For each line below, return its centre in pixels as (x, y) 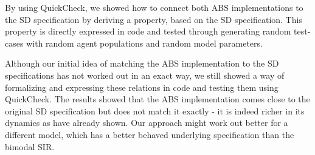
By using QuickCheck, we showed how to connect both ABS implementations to (154, 7)
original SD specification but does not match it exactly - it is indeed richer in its (155, 110)
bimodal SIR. (30, 146)
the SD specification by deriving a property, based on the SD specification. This (154, 19)
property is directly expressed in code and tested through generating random (148, 31)
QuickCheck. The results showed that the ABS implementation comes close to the (157, 99)
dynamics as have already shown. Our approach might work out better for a (147, 123)
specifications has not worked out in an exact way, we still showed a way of (145, 75)
